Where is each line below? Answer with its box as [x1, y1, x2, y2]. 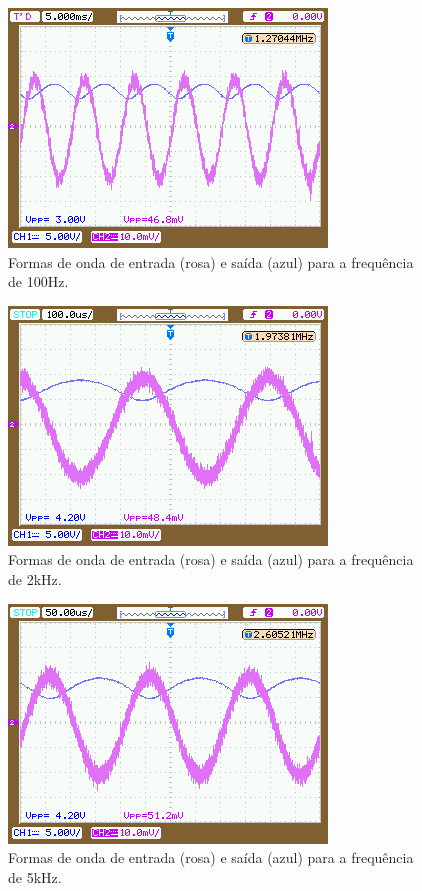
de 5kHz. [8, 866, 62, 887]
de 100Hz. [8, 271, 69, 292]
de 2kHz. [8, 568, 62, 589]
